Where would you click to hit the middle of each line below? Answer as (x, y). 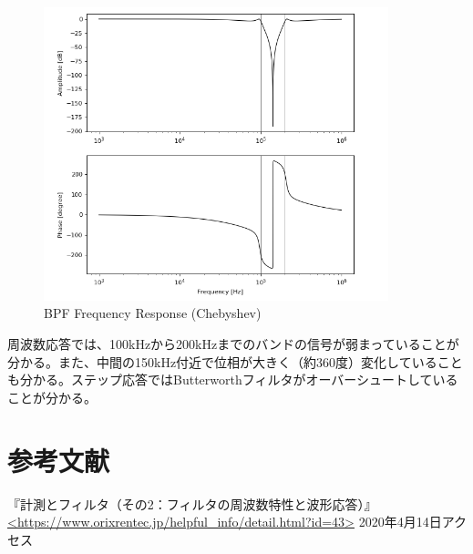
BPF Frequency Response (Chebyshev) (153, 313)
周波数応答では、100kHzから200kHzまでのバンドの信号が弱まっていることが (233, 344)
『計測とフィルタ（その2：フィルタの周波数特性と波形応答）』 (192, 503)
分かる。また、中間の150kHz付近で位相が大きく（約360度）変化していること (235, 361)
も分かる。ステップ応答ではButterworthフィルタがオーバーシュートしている (233, 380)
